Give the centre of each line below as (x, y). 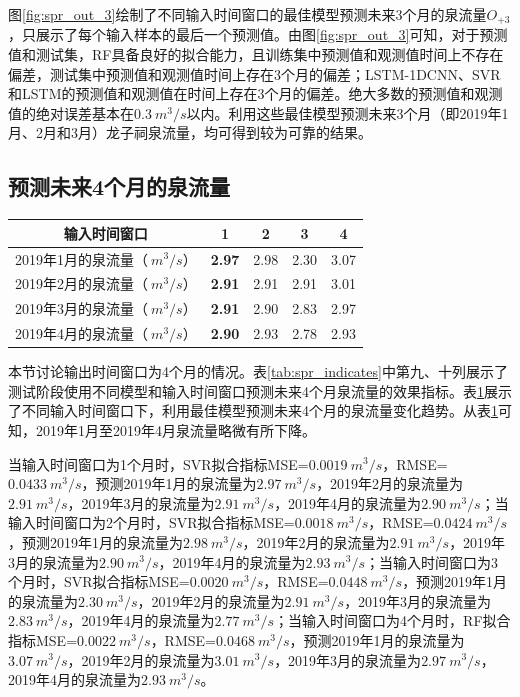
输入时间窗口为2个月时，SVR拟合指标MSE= (151, 522)
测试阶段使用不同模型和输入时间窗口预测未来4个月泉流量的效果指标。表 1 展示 (260, 390)
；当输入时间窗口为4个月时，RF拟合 (392, 620)
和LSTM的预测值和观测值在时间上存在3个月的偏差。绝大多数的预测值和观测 (255, 93)
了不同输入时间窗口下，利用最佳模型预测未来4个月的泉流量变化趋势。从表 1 (253, 410)
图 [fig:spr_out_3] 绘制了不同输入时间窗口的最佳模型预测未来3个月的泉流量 (247, 14)
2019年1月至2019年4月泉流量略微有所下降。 (175, 429)
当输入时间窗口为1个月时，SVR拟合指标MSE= (158, 463)
